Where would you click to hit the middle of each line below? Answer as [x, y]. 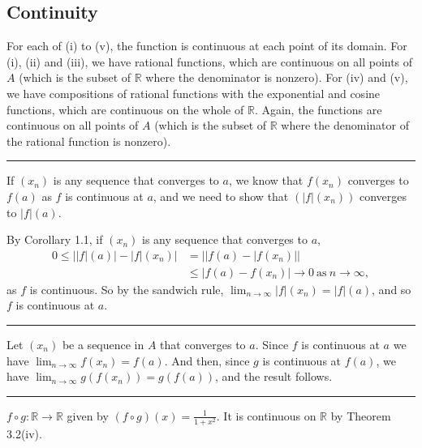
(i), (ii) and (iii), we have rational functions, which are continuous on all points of [210, 61]
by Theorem [361, 415]
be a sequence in [103, 344]
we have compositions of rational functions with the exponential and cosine [194, 93]
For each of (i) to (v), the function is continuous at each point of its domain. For [207, 46]
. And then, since [207, 360]
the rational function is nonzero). [89, 141]
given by [88, 415]
